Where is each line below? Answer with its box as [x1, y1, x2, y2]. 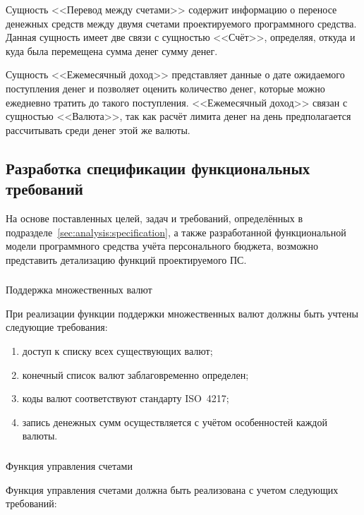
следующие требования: [6, 320, 108, 334]
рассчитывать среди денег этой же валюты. [6, 122, 190, 137]
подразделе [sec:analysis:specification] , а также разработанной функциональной [6, 224, 346, 239]
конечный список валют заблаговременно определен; [22, 367, 249, 382]
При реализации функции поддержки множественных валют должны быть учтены [6, 305, 358, 320]
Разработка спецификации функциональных [6, 157, 310, 178]
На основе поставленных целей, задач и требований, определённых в [6, 210, 303, 225]
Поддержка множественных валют [6, 282, 152, 297]
